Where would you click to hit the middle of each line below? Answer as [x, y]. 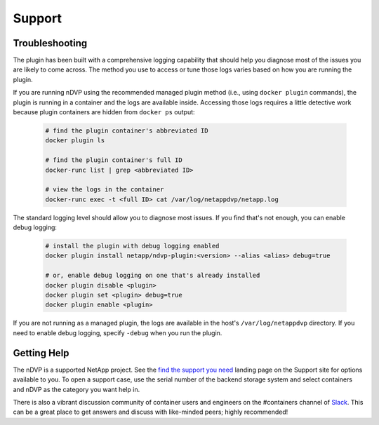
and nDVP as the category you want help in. [77, 389]
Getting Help [41, 353]
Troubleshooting [50, 43]
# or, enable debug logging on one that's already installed [153, 276]
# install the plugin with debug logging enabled [132, 246]
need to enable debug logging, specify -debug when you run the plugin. [118, 332]
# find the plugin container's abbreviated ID [127, 131]
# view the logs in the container [105, 190]
